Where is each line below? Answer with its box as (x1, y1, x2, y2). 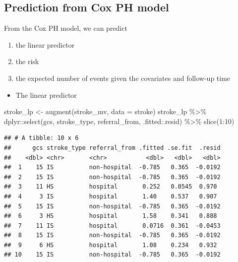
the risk (15, 56, 39, 66)
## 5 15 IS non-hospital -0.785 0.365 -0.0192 (4, 202, 221, 210)
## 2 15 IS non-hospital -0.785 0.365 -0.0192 (4, 173, 221, 181)
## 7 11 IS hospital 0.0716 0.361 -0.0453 (4, 222, 221, 229)
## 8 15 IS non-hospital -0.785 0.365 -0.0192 (4, 232, 221, 239)
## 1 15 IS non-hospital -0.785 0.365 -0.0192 (4, 164, 221, 171)
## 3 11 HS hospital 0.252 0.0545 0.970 (4, 183, 217, 191)
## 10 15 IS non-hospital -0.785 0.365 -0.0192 (4, 251, 221, 259)
